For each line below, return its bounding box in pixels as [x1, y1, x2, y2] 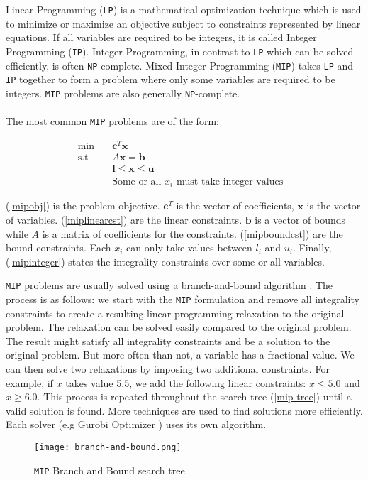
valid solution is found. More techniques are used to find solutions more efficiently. [6, 403, 363, 418]
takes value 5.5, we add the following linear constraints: [65, 375, 306, 390]
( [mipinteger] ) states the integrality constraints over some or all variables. [6, 253, 325, 268]
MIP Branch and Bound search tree [34, 462, 185, 477]
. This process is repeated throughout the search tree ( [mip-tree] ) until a [37, 389, 352, 404]
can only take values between [126, 240, 252, 255]
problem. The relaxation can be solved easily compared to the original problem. [6, 320, 352, 334]
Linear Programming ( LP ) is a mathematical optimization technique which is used [6, 2, 362, 16]
